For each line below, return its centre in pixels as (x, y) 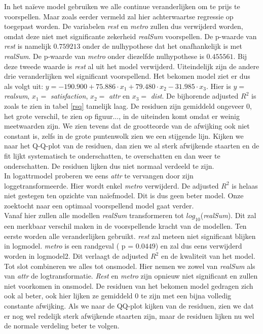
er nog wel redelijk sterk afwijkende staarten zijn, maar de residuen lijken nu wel (129, 315)
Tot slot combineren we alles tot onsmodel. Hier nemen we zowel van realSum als (130, 266)
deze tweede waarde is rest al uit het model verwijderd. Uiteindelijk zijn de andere (132, 66)
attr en (119, 96)
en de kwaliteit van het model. (208, 256)
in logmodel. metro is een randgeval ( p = (69, 246)
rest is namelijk (28, 46)
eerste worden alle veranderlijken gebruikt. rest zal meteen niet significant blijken (130, 236)
